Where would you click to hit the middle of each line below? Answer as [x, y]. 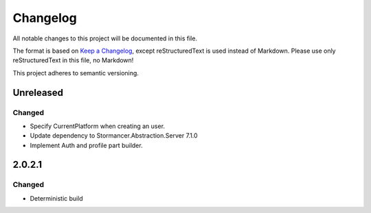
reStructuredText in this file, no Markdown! [73, 60]
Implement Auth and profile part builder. [87, 145]
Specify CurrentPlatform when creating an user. [97, 126]
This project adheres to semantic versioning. [76, 73]
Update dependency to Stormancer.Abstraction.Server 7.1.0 [114, 136]
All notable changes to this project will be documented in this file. [105, 38]
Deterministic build [57, 198]
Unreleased [38, 92]
